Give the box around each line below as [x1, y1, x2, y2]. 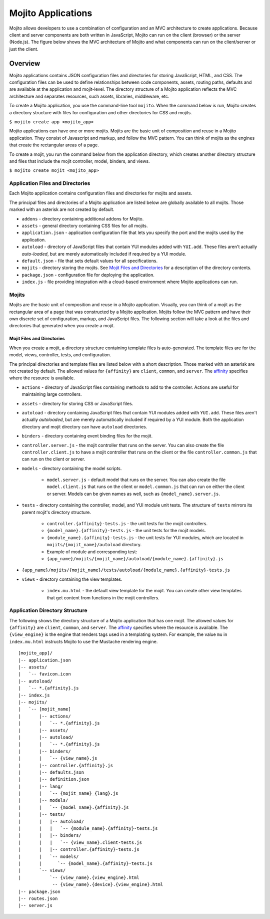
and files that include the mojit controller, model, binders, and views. [9, 158, 150, 164]
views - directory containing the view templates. [21, 576, 122, 582]
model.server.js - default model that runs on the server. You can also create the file [46, 477, 226, 483]
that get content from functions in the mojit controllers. [46, 594, 159, 601]
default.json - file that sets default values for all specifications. [21, 258, 157, 264]
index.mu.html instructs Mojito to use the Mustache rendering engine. [9, 638, 158, 644]
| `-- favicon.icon [18, 671, 71, 677]
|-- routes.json [18, 895, 58, 901]
